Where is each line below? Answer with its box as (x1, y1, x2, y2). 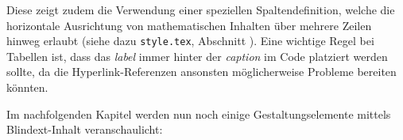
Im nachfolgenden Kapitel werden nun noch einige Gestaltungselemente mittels (6, 105, 391, 122)
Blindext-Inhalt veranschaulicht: (6, 121, 163, 138)
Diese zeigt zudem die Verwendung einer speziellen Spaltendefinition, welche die (6, 2, 395, 17)
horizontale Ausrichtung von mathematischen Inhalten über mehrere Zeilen (6, 17, 372, 33)
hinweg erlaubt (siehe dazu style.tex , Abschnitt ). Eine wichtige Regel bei (6, 32, 374, 49)
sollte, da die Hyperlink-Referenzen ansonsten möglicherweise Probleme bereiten (6, 63, 397, 80)
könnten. (6, 79, 48, 96)
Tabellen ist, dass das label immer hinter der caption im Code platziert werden (6, 47, 388, 64)
